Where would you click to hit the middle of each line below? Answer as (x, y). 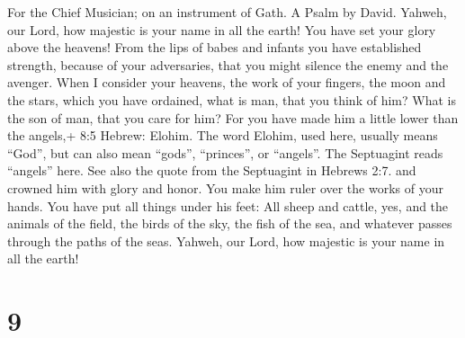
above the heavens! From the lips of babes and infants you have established (215, 47)
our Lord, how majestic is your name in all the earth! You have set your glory (222, 29)
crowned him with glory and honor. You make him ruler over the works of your (225, 187)
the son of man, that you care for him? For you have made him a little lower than (233, 117)
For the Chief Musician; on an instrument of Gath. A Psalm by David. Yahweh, (227, 12)
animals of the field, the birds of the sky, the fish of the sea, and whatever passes (230, 223)
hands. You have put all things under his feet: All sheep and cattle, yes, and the (228, 205)
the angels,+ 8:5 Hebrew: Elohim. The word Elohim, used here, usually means (223, 135)
